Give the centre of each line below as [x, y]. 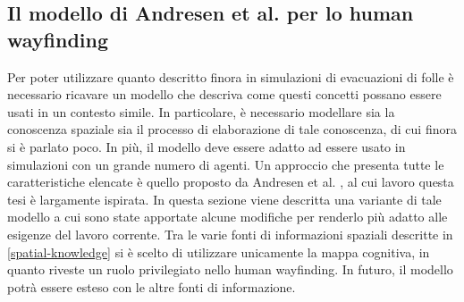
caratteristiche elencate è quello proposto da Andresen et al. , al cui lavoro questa [231, 182]
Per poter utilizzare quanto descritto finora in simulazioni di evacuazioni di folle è [231, 76]
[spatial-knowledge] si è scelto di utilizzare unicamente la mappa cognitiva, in [219, 252]
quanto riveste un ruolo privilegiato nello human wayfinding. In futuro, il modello [230, 269]
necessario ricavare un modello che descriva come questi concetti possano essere [224, 94]
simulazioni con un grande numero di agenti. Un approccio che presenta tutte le [226, 164]
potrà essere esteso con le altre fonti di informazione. [152, 286]
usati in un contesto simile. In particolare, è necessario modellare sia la [201, 111]
